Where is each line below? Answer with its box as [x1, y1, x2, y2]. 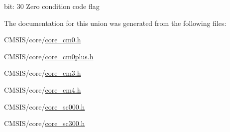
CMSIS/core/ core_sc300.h [4, 118, 85, 129]
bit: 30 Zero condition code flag [4, 1, 100, 11]
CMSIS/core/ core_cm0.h [4, 34, 81, 45]
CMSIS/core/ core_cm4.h [4, 84, 81, 95]
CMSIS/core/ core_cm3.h [4, 68, 81, 78]
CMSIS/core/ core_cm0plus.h [4, 51, 94, 61]
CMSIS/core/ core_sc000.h [4, 101, 85, 112]
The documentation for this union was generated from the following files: [4, 17, 227, 28]
